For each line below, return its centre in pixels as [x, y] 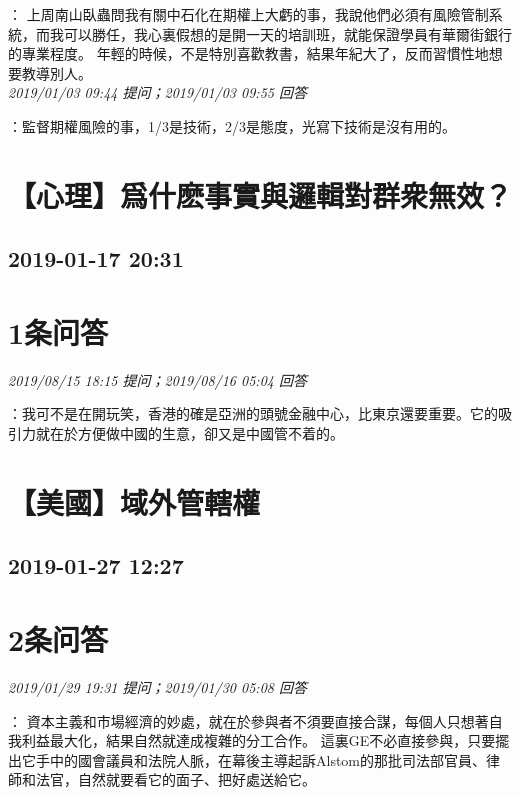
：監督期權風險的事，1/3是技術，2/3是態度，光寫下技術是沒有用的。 [232, 125]
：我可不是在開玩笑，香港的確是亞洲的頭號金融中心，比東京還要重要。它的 [253, 413]
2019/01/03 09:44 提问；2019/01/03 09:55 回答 [157, 92]
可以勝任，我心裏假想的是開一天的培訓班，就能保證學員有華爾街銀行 [287, 33]
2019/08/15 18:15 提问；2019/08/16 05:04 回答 [157, 379]
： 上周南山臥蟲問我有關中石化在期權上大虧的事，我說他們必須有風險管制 [248, 14]
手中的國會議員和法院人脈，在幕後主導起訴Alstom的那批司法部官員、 [261, 759]
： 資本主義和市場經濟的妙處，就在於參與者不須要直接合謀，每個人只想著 [248, 720]
